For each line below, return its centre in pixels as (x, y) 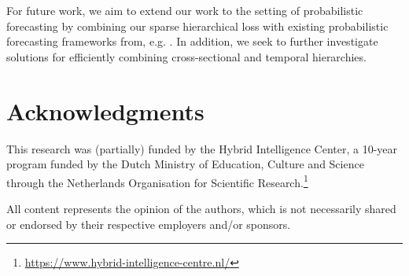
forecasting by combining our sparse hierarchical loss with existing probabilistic (197, 26)
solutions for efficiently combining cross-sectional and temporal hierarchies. (186, 56)
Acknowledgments (105, 110)
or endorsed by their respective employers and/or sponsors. (149, 224)
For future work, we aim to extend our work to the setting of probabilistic (185, 10)
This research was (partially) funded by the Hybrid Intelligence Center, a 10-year (202, 148)
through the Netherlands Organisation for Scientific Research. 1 (157, 181)
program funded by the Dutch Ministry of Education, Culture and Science (185, 164)
